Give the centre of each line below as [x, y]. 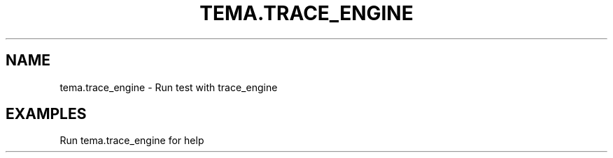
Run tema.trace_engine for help [132, 141]
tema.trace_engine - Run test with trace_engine [169, 87]
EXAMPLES [46, 114]
